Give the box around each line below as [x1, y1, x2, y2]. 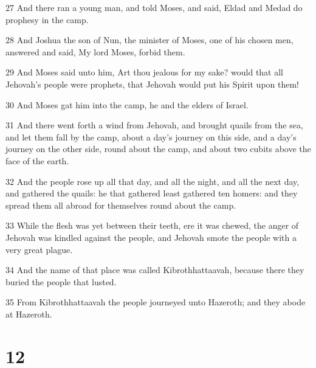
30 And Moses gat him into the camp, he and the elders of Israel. [5, 98, 249, 111]
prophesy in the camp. [5, 13, 89, 26]
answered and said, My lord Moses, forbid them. [5, 45, 185, 58]
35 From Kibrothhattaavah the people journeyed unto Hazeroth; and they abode [5, 296, 306, 308]
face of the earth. [5, 154, 69, 167]
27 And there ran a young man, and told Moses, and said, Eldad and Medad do [5, 1, 303, 13]
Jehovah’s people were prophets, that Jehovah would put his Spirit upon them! [5, 77, 299, 90]
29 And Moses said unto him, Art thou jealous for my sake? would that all [5, 66, 284, 78]
